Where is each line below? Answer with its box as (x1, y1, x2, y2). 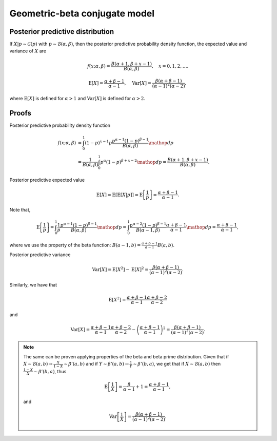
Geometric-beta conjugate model (9, 8, 155, 19)
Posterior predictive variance (9, 252, 71, 258)
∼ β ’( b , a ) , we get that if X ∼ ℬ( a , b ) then (133, 361, 221, 367)
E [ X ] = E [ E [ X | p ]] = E (96, 191, 143, 198)
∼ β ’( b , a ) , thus (33, 368, 67, 374)
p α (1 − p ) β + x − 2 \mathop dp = (100, 158, 167, 165)
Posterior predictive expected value (9, 177, 85, 183)
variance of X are (9, 48, 46, 54)
